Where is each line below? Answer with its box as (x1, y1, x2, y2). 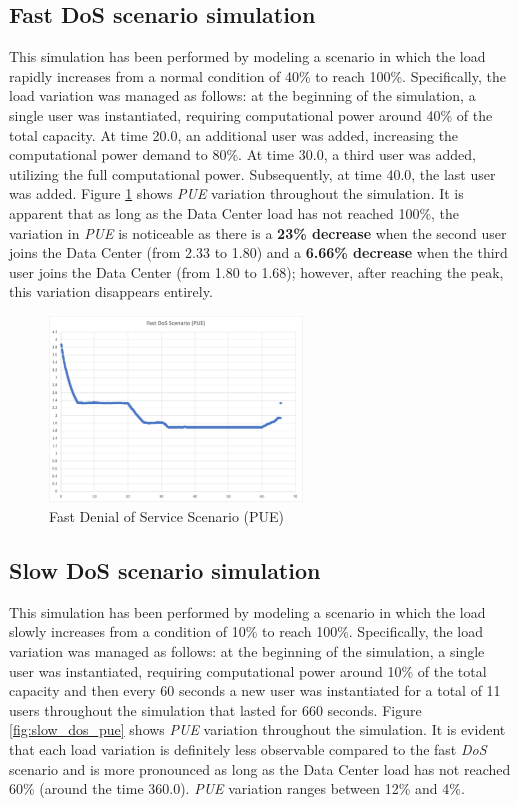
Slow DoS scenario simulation (9, 555, 321, 586)
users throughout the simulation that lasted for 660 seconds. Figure (9, 699, 422, 720)
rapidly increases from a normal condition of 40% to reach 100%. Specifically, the (9, 65, 506, 86)
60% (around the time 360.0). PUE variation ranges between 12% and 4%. (9, 778, 465, 799)
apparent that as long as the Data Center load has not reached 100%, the (9, 202, 460, 223)
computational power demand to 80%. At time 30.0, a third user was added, (9, 144, 476, 165)
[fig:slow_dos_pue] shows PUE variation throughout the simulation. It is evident (9, 719, 506, 740)
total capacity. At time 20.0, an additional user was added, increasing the (9, 124, 459, 145)
